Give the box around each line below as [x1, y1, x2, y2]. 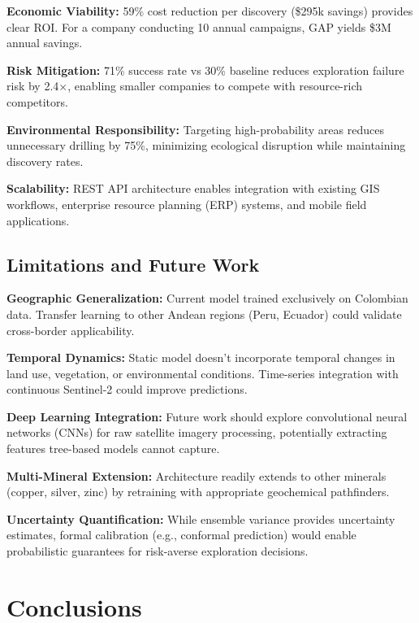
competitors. [6, 93, 68, 110]
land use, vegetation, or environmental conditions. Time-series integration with [6, 364, 399, 381]
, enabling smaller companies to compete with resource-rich [67, 77, 362, 94]
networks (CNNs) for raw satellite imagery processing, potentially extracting [6, 424, 387, 441]
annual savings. [6, 34, 83, 51]
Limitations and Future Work [6, 251, 260, 277]
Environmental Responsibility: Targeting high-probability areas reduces [6, 120, 384, 137]
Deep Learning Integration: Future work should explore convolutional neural [6, 407, 408, 425]
